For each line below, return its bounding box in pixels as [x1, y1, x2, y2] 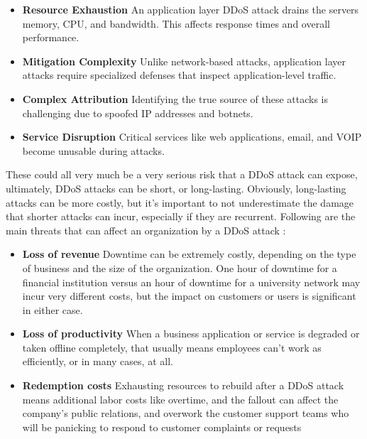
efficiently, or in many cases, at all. [22, 354, 173, 369]
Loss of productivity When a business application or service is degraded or [22, 326, 360, 341]
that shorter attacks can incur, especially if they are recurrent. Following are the [6, 209, 356, 224]
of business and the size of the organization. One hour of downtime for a [22, 260, 337, 275]
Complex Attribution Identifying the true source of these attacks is [22, 91, 329, 106]
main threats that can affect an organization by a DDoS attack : [6, 222, 286, 237]
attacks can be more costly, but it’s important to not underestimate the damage [6, 195, 354, 210]
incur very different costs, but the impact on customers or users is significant [22, 288, 356, 303]
